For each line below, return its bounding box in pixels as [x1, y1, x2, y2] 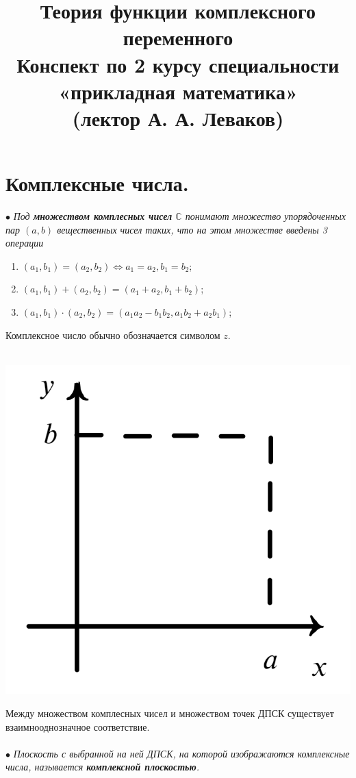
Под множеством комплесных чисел [13, 209, 173, 223]
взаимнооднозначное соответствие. [5, 719, 150, 733]
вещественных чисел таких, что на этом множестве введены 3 [57, 222, 328, 236]
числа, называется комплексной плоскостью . [5, 760, 199, 774]
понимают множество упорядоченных [185, 209, 346, 223]
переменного [123, 23, 233, 51]
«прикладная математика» [58, 77, 298, 105]
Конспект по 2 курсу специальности [16, 50, 340, 78]
